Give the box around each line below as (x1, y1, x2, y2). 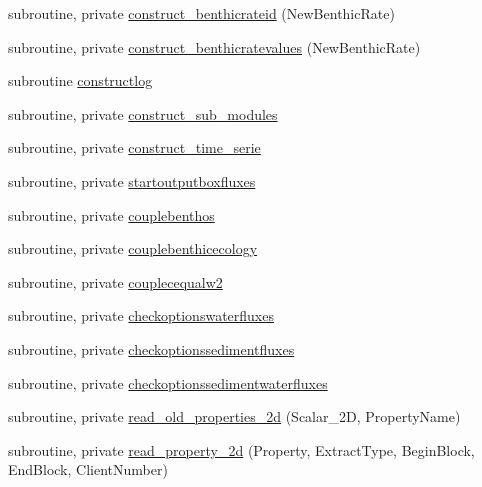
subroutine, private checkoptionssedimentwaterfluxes (8, 372, 328, 393)
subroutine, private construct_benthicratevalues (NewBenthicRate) (8, 36, 421, 57)
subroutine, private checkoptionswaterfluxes (8, 305, 274, 326)
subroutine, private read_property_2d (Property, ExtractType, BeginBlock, (8, 439, 475, 460)
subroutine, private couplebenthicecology (8, 238, 258, 259)
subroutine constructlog (8, 70, 153, 91)
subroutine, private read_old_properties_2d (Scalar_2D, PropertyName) (8, 406, 461, 427)
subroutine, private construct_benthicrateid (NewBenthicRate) (8, 3, 395, 23)
